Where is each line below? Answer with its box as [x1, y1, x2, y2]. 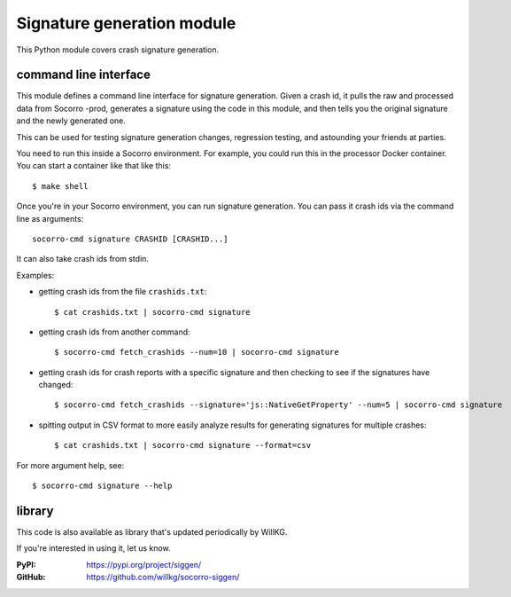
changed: [38, 380, 74, 390]
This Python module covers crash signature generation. [16, 44, 220, 55]
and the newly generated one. [16, 115, 126, 126]
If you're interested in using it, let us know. [16, 543, 172, 554]
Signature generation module [16, 13, 236, 33]
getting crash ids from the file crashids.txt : [38, 287, 207, 297]
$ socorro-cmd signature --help [32, 481, 173, 491]
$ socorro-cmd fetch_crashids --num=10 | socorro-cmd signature [54, 347, 340, 357]
